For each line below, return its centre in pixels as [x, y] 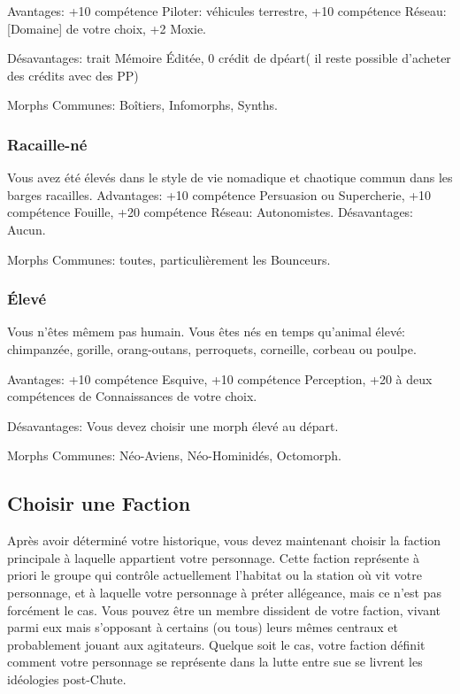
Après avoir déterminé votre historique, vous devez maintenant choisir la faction [224, 540]
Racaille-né [47, 144]
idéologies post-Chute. [67, 679]
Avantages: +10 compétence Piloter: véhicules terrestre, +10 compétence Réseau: [227, 11]
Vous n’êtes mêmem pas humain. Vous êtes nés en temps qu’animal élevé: [207, 332]
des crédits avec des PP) [73, 75]
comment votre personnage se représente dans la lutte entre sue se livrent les [215, 662]
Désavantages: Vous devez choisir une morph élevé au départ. [173, 425]
